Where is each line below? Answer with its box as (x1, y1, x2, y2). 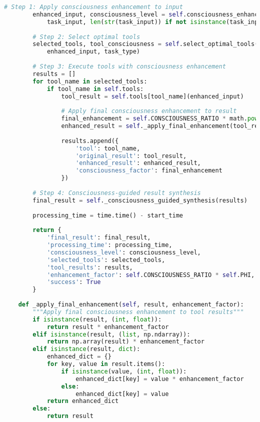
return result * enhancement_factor (46, 323, 169, 330)
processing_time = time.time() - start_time (32, 211, 183, 219)
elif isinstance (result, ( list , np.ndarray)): (32, 330, 190, 338)
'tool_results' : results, (46, 263, 133, 271)
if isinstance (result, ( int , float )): (32, 315, 162, 323)
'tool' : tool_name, (75, 144, 140, 152)
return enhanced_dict (46, 397, 119, 405)
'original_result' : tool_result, (75, 152, 187, 159)
